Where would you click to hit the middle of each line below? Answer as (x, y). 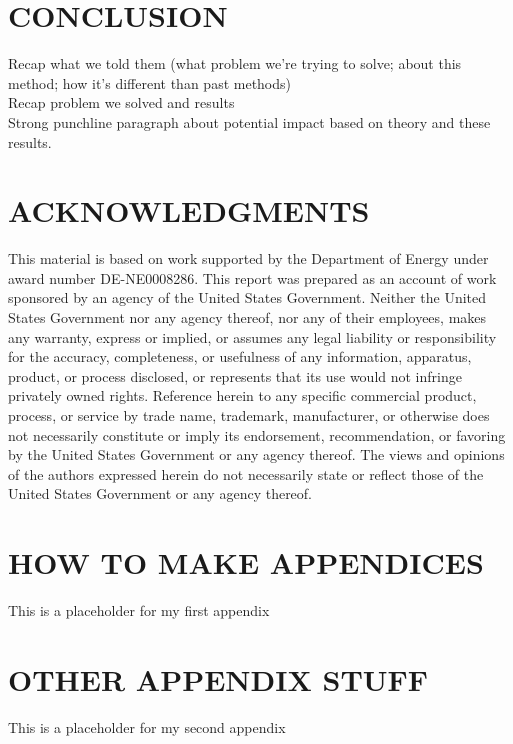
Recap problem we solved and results (121, 102)
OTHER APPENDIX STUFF (218, 678)
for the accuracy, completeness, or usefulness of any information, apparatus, (240, 356)
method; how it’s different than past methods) (149, 82)
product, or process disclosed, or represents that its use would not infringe (235, 375)
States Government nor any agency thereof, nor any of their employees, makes (247, 317)
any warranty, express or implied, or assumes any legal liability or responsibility (252, 336)
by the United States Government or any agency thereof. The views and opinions (256, 454)
